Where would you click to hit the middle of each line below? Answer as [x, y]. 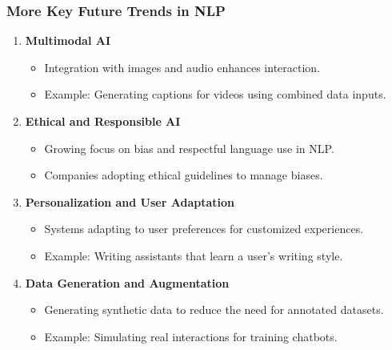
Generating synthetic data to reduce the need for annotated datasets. [214, 310]
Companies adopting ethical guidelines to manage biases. [184, 175]
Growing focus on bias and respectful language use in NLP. [189, 148]
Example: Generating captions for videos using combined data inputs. [215, 94]
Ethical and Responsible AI [103, 121]
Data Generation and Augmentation [127, 282]
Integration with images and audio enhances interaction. [182, 67]
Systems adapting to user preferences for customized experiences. [204, 229]
